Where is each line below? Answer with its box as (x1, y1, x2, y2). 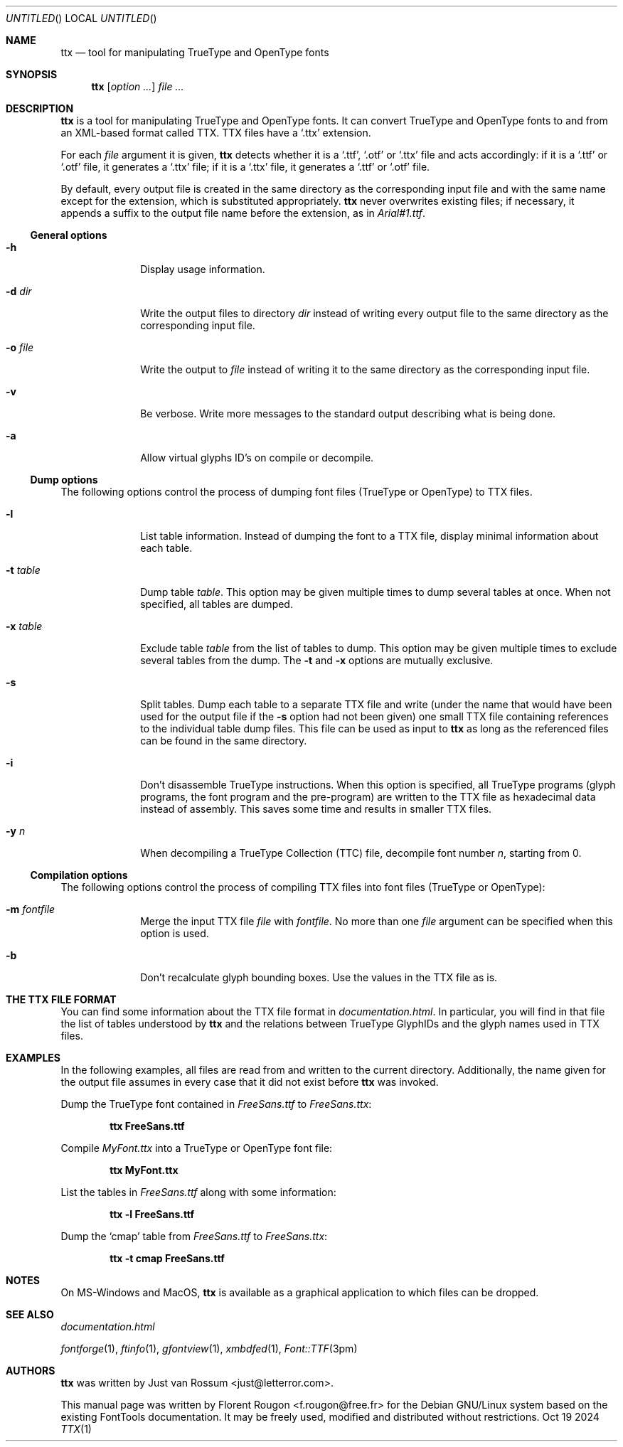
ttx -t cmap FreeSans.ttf (110, 1252, 225, 1264)
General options (30, 229, 107, 241)
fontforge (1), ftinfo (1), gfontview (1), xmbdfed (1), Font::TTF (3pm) (60, 1342, 358, 1355)
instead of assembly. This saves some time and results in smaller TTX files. (140, 803, 492, 815)
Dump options (30, 474, 98, 486)
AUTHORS (6, 1365, 55, 1377)
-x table (6, 620, 43, 632)
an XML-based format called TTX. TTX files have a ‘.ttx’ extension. (60, 127, 371, 139)
